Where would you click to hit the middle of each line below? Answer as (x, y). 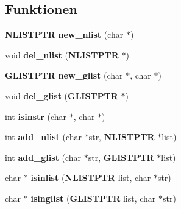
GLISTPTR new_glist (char (64, 75)
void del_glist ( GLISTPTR (62, 95)
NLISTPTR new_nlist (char (64, 34)
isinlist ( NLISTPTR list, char (91, 178)
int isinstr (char (36, 116)
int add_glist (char (43, 157)
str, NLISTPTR (122, 137)
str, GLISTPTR (121, 157)
